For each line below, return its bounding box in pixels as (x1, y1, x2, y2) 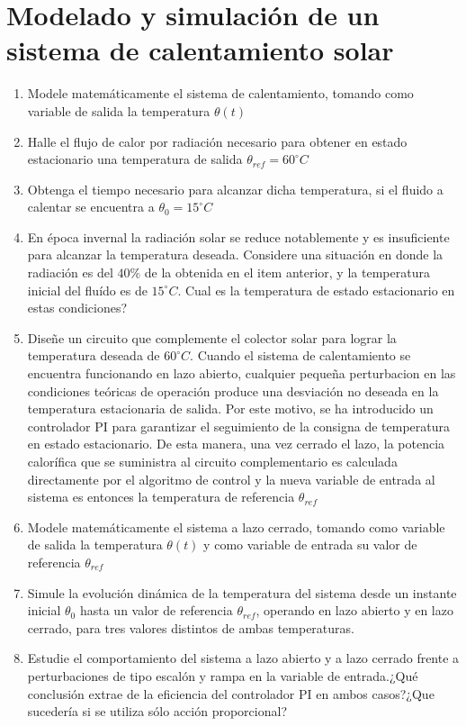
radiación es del (27, 263, 113, 282)
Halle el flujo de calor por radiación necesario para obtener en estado (27, 132, 408, 150)
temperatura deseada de (27, 346, 160, 365)
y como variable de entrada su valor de (203, 535, 417, 554)
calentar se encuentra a (27, 197, 155, 216)
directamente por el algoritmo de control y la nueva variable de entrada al (27, 469, 435, 488)
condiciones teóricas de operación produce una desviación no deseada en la (27, 381, 439, 400)
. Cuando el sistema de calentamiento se (190, 346, 411, 365)
